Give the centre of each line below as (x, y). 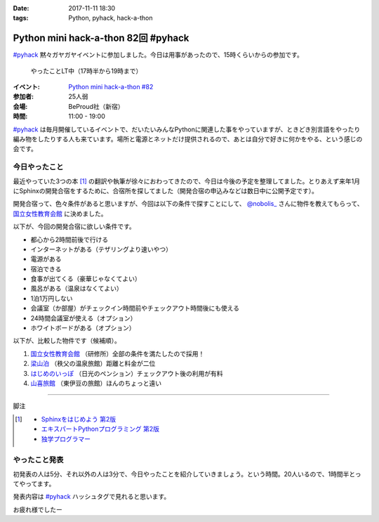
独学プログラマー (66, 438)
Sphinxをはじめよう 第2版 (78, 419)
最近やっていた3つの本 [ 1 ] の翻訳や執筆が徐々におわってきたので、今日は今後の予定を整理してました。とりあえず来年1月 (187, 181)
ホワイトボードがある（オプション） (83, 328)
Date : (21, 8)
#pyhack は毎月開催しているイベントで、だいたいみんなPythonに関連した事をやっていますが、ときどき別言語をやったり (187, 129)
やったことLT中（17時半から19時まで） (86, 71)
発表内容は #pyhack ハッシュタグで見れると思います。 (92, 497)
